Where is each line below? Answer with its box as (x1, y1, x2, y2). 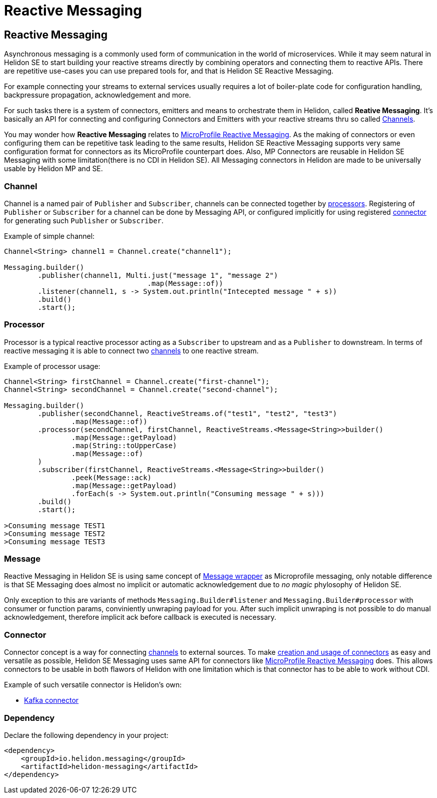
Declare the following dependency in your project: (4, 730, 168, 739)
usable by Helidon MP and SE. (4, 164, 103, 173)
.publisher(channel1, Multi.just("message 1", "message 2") (37, 271, 278, 279)
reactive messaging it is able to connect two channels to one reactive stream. (4, 346, 259, 355)
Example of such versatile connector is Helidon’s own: (4, 680, 182, 689)
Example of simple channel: (4, 231, 95, 240)
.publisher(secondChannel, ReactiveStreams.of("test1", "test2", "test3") (37, 409, 337, 418)
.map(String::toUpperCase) (71, 441, 177, 450)
